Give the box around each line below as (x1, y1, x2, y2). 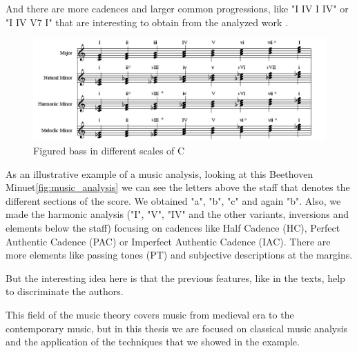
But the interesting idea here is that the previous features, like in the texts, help (6, 270, 345, 285)
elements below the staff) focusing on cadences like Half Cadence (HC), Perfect (6, 220, 340, 234)
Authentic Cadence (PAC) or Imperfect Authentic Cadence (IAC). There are (6, 234, 331, 248)
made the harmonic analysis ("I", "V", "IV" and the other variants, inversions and (6, 207, 349, 221)
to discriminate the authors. (6, 284, 124, 299)
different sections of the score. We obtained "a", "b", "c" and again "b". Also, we (6, 193, 341, 208)
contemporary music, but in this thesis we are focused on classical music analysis (6, 321, 348, 335)
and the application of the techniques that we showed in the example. (6, 334, 300, 349)
